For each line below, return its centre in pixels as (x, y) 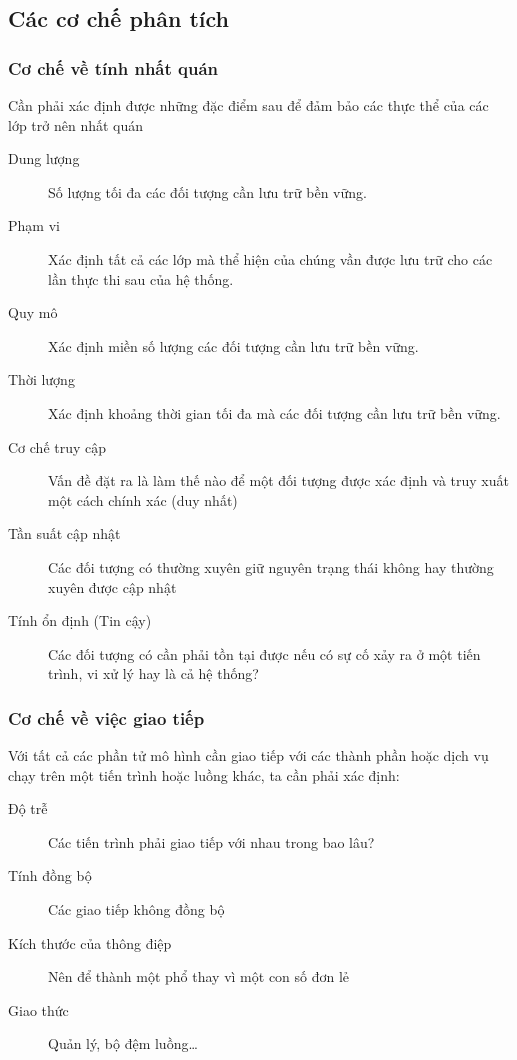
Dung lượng (44, 158)
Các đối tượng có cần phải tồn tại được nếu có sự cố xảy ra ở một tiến (264, 653)
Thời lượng (41, 379)
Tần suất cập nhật (64, 533)
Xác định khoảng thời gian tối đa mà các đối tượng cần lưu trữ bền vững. (274, 412)
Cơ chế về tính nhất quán (113, 67)
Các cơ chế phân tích (119, 18)
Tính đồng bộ (50, 875)
